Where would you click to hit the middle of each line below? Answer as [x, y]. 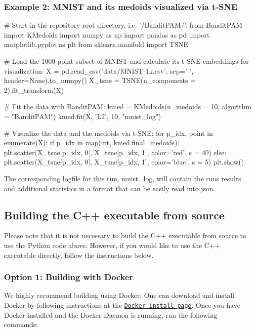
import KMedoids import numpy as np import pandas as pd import [107, 34]
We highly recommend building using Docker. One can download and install [119, 295]
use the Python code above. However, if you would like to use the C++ [112, 245]
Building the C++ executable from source [114, 215]
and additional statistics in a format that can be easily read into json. [110, 188]
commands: [21, 324]
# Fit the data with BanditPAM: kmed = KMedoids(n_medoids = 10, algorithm [128, 106]
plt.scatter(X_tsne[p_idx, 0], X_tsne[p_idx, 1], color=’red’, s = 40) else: [115, 152]
